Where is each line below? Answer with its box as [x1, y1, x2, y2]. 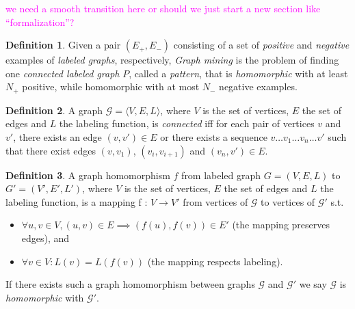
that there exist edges [5, 143, 96, 157]
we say [299, 277, 327, 291]
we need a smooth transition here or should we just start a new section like [5, 1, 321, 15]
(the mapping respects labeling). [147, 254, 283, 268]
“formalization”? [5, 14, 75, 29]
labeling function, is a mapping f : [5, 194, 148, 209]
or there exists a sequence [160, 130, 267, 144]
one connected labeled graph [5, 66, 120, 80]
